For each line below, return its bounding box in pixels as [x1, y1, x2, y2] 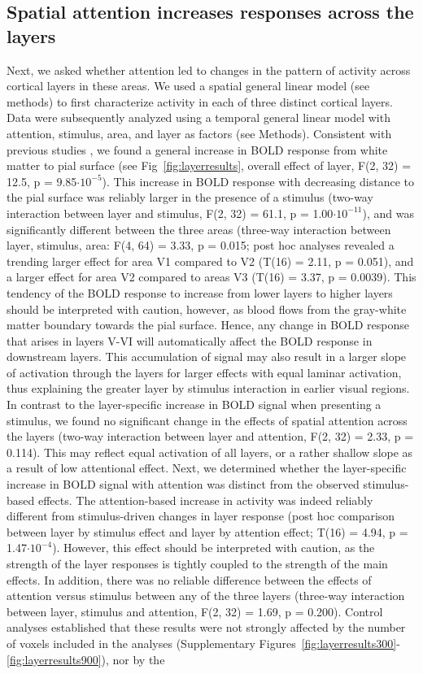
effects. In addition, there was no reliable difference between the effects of [7, 571, 372, 588]
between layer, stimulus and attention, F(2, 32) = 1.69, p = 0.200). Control [7, 602, 383, 620]
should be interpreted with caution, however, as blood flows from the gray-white [7, 300, 407, 317]
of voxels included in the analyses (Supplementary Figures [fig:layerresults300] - [7, 634, 400, 651]
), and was [362, 204, 414, 221]
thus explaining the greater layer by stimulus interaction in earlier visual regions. [7, 380, 410, 397]
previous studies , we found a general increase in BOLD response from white [7, 141, 388, 158]
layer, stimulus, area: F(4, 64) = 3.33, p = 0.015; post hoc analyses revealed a [7, 237, 395, 254]
